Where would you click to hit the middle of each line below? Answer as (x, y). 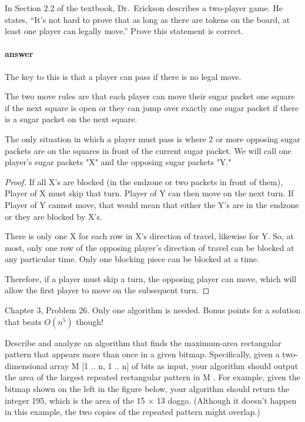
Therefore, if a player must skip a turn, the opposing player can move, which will (151, 278)
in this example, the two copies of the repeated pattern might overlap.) (133, 412)
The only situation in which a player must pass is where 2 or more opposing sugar (152, 138)
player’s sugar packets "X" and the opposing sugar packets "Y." (118, 162)
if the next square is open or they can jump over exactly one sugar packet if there (152, 107)
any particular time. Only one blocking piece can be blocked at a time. (132, 259)
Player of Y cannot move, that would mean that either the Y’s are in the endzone (152, 204)
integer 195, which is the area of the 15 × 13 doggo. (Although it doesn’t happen (151, 400)
